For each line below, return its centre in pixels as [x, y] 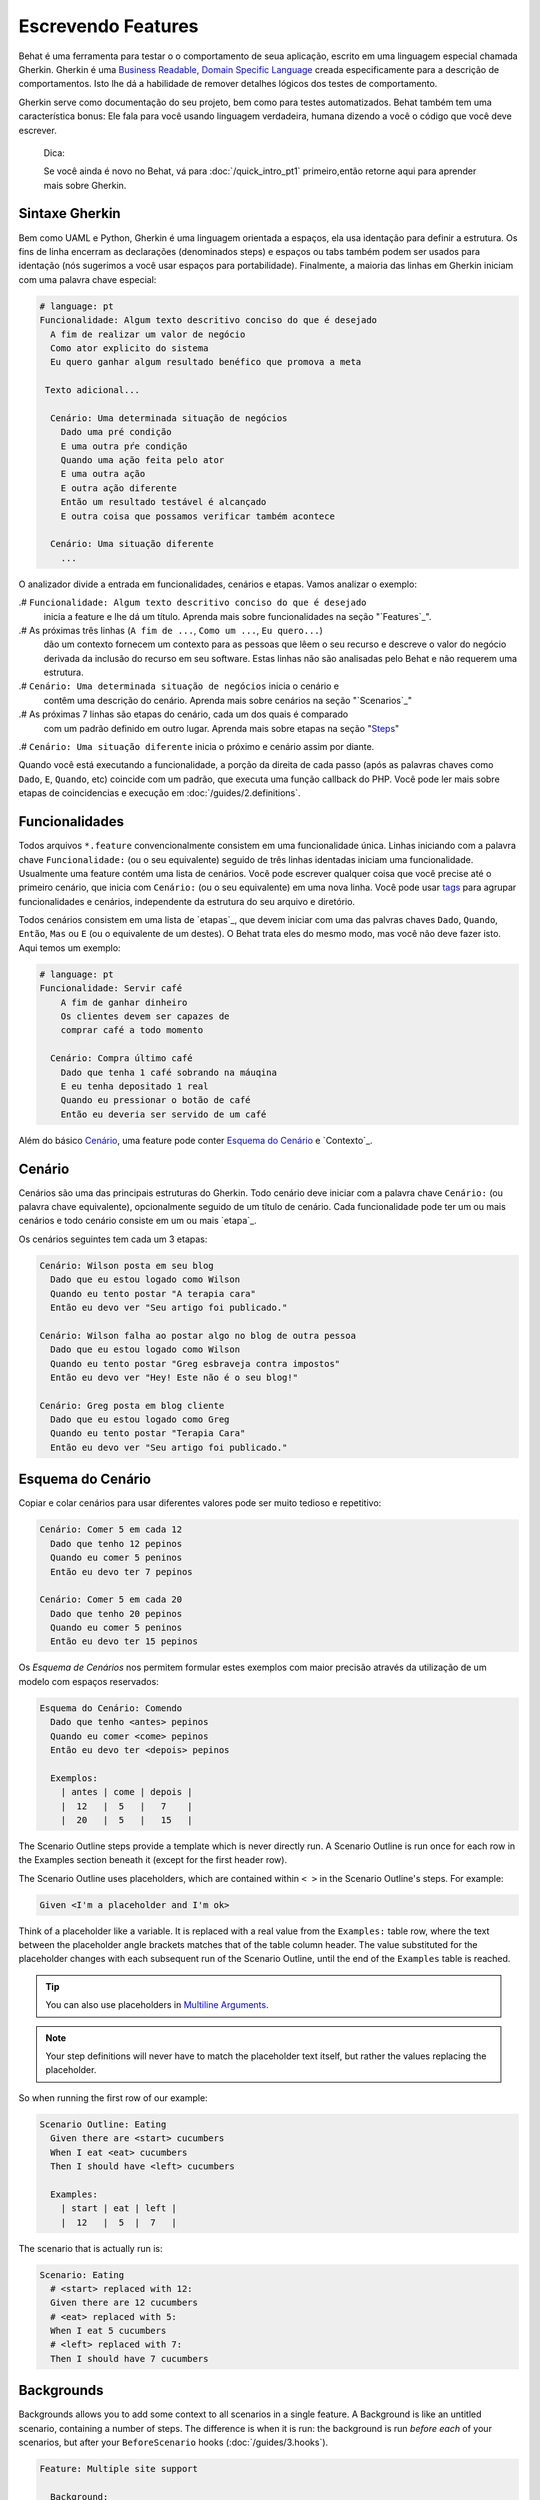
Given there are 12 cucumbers [124, 2303]
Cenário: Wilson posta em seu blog [126, 1265]
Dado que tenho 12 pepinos [116, 1543]
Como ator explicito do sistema [129, 348]
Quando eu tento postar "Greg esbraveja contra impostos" [195, 1363]
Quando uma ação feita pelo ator [142, 460]
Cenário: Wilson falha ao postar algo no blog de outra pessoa [198, 1335]
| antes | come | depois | [127, 1792]
